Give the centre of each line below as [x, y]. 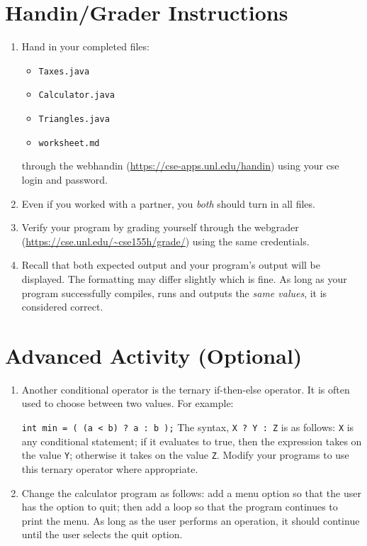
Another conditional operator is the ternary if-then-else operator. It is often [186, 389]
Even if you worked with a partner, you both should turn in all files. [168, 203]
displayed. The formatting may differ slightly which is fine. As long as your [184, 278]
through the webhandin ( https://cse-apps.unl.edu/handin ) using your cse [180, 166]
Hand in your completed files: [85, 46]
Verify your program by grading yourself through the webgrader [160, 227]
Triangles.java [74, 119]
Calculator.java [77, 95]
